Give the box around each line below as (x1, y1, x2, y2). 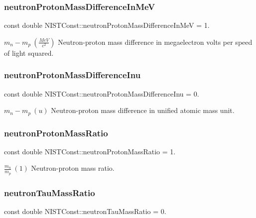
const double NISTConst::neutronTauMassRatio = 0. (4, 206, 166, 216)
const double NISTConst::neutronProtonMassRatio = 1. (4, 146, 176, 156)
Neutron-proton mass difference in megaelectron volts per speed (58, 36, 253, 47)
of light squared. (4, 47, 54, 58)
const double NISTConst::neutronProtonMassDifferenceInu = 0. (4, 88, 199, 99)
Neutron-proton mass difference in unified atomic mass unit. (51, 105, 235, 115)
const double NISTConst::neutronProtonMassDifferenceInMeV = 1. (4, 20, 210, 30)
